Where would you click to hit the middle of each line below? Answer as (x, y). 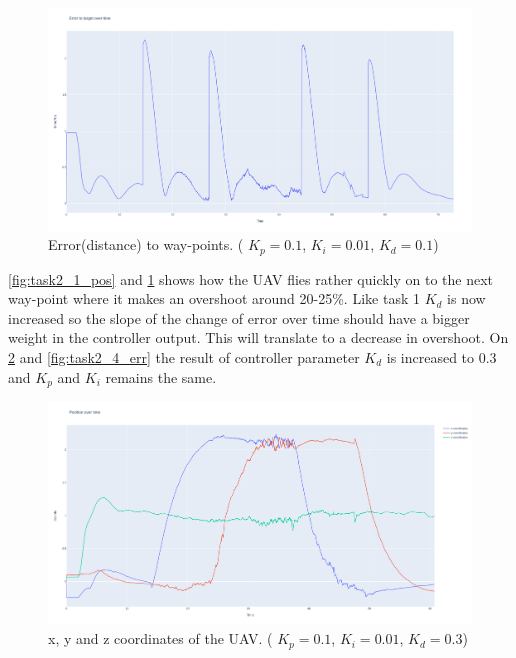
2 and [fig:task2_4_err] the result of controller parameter (184, 356)
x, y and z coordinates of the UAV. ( (160, 638)
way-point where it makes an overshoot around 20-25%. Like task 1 (214, 298)
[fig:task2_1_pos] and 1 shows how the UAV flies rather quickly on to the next (251, 278)
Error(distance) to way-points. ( (146, 244)
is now (466, 298)
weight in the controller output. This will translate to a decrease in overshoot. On (258, 337)
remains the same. (161, 376)
